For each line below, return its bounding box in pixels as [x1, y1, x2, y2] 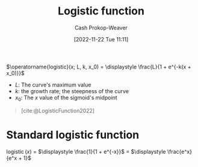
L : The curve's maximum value [14, 81, 91, 88]
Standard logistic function [6, 128, 140, 142]
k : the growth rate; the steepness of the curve [14, 87, 129, 94]
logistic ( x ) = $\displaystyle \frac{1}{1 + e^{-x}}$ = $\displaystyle [6, 148, 166, 155]
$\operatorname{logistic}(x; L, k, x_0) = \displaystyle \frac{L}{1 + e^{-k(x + [6, 63, 191, 70]
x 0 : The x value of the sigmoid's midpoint [14, 94, 117, 103]
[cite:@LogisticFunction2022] [20, 107, 95, 114]
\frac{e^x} [167, 148, 193, 155]
